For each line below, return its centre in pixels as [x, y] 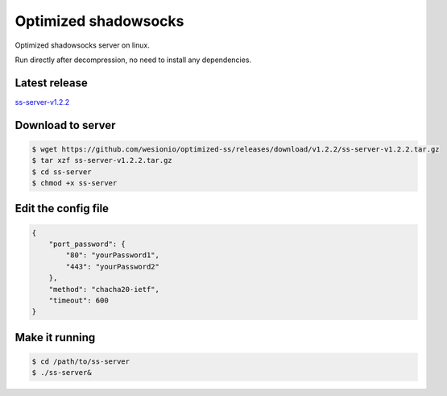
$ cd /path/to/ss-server [81, 361]
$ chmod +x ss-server [74, 183]
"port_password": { [87, 244]
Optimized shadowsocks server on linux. [83, 45]
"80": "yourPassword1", [113, 255]
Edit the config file [62, 208]
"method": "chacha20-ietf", [104, 289]
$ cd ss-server [62, 172]
